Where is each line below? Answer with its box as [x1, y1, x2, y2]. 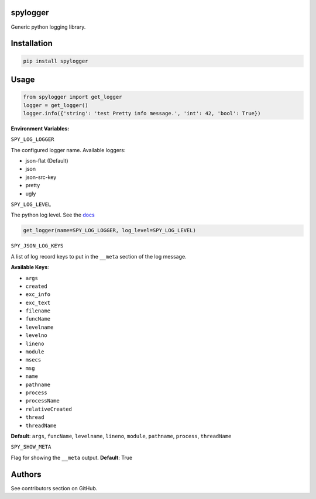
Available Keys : [11, 264, 49, 271]
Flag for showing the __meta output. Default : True [11, 454, 133, 461]
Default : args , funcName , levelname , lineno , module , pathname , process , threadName [11, 432, 232, 439]
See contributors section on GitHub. [11, 484, 98, 491]
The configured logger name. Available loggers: [11, 146, 126, 153]
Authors [11, 469, 42, 479]
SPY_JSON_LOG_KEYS [11, 243, 64, 249]
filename [25, 308, 51, 314]
